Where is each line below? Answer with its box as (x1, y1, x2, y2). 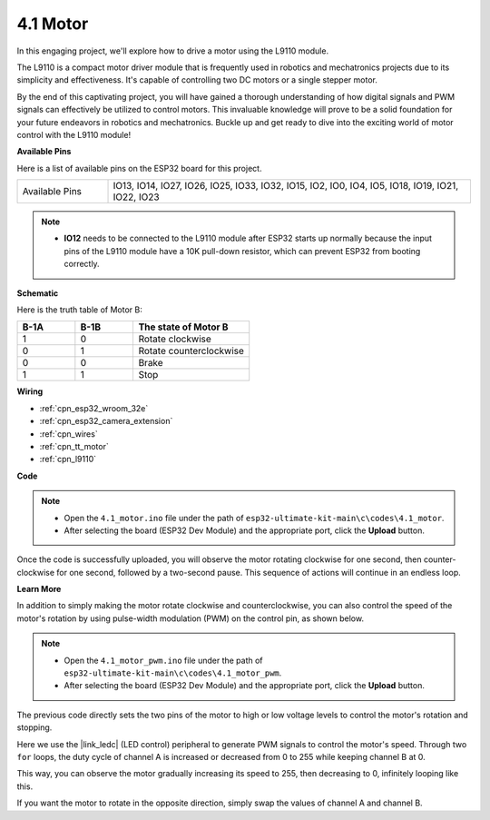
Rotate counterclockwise (138, 345, 245, 358)
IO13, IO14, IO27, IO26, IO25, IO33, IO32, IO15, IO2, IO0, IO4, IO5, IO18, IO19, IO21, (113, 180, 459, 193)
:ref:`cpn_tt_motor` (39, 440, 109, 451)
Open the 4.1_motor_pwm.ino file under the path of (64, 655, 263, 666)
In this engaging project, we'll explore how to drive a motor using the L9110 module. (16, 45, 329, 56)
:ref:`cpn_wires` (39, 428, 99, 440)
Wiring (16, 386, 44, 397)
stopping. (16, 722, 53, 733)
